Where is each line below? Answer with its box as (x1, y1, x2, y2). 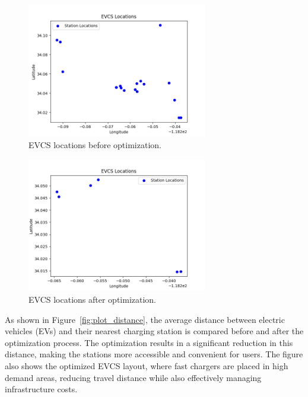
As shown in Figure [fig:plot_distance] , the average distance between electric (5, 313, 285, 325)
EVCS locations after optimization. (28, 293, 156, 305)
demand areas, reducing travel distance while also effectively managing (5, 371, 262, 383)
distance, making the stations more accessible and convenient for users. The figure (5, 348, 303, 360)
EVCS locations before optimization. (28, 139, 161, 151)
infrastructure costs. (5, 383, 78, 395)
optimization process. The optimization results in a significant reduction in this (5, 336, 293, 348)
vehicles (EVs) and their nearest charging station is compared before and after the (5, 325, 304, 337)
